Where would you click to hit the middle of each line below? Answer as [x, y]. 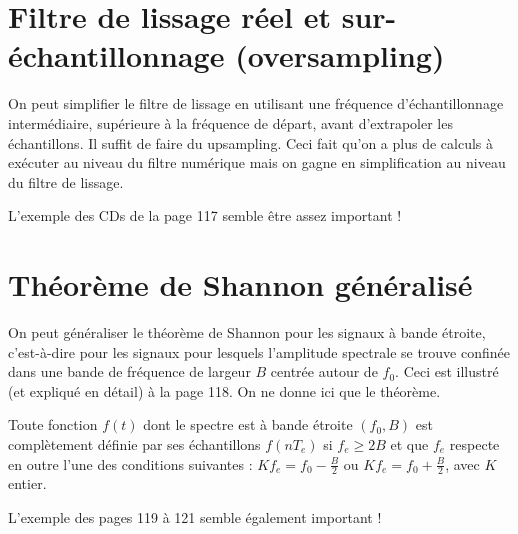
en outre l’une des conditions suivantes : [130, 463]
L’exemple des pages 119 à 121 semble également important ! [195, 516]
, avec [462, 463]
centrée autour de [324, 371]
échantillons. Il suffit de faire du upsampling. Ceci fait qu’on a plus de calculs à [250, 142]
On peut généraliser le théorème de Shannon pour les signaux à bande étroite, [247, 332]
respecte [474, 443]
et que [409, 443]
